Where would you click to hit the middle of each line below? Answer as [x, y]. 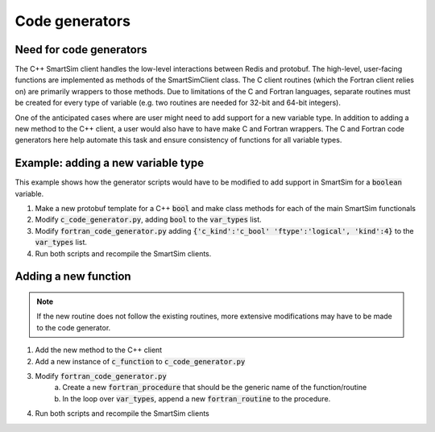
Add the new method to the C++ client [99, 350]
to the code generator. [74, 327]
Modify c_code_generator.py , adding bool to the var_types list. [148, 220]
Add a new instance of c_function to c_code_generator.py [140, 361]
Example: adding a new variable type [110, 163]
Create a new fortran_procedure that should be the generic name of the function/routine [215, 388]
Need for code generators [81, 50]
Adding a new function [73, 277]
